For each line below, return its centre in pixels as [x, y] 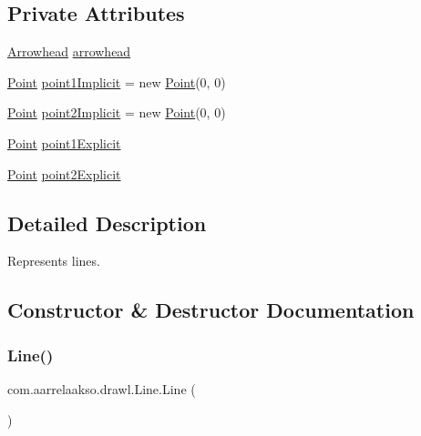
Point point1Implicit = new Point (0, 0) [117, 81]
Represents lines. [54, 261]
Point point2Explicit [64, 173]
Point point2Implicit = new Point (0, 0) [117, 112]
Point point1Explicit [64, 142]
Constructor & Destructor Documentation [211, 310]
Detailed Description [107, 223]
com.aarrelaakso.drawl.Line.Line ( [102, 388]
